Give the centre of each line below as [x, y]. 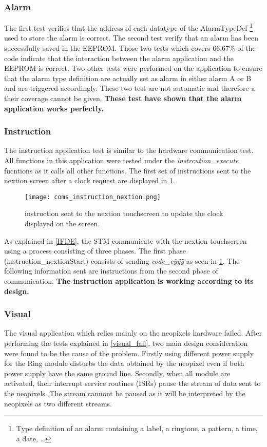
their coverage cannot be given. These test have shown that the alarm [123, 98]
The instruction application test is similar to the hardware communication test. [129, 150]
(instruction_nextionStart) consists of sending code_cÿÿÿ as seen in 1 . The [122, 260]
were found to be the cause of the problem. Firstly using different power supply [129, 353]
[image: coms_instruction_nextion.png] [93, 197]
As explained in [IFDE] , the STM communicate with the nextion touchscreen [126, 240]
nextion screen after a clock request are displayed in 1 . [90, 180]
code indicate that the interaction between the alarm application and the [119, 58]
